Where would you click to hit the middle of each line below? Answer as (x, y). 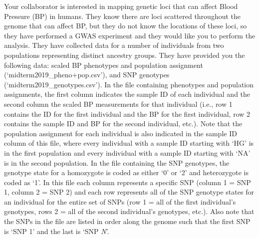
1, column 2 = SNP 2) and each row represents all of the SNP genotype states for (129, 192)
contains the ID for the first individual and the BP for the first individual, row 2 (127, 114)
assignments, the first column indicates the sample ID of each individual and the (127, 94)
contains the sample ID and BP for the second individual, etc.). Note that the (123, 123)
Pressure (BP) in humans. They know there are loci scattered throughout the (123, 16)
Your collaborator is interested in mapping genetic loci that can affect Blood (121, 6)
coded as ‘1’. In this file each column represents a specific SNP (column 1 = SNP (128, 182)
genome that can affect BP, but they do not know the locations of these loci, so (126, 26)
